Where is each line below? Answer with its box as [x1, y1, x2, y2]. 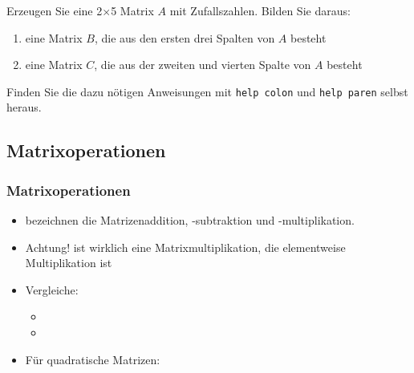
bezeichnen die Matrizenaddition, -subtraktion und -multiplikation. [25, 212, 355, 229]
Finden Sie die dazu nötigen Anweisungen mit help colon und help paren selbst [6, 83, 408, 99]
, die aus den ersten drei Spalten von [94, 29, 275, 46]
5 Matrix [111, 2, 154, 18]
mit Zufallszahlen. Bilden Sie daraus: [169, 2, 351, 18]
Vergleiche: [25, 281, 79, 298]
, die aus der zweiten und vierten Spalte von [94, 56, 311, 73]
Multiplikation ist [25, 254, 112, 271]
